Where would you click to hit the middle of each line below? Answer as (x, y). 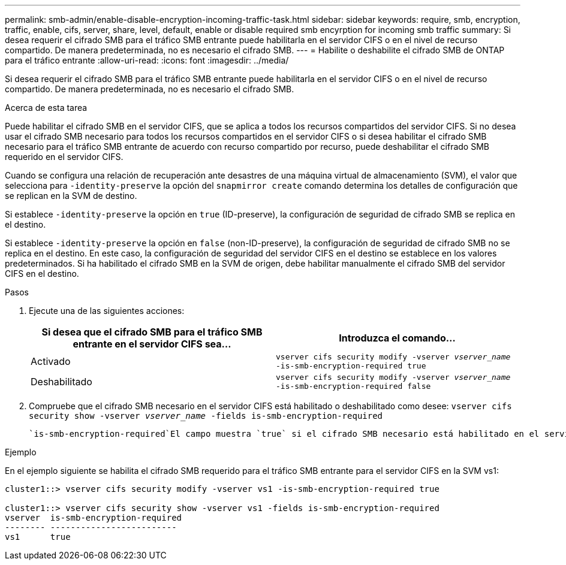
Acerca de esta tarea (46, 108)
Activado (51, 361)
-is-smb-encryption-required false (353, 386)
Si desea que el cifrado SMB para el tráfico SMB (152, 332)
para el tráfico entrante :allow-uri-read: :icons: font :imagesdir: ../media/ (147, 60)
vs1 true (38, 537)
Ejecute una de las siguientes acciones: (107, 311)
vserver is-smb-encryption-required (94, 518)
